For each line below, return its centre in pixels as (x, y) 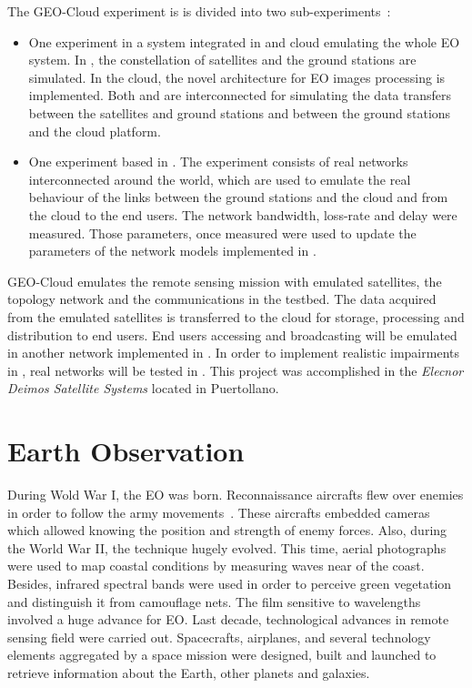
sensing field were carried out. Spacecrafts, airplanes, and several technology (219, 637)
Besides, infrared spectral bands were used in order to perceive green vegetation (230, 583)
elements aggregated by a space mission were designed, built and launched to (222, 655)
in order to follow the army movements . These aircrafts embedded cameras (219, 512)
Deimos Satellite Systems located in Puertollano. (143, 388)
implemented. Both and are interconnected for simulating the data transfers (240, 95)
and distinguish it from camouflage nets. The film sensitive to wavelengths (214, 601)
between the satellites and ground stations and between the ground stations (240, 112)
